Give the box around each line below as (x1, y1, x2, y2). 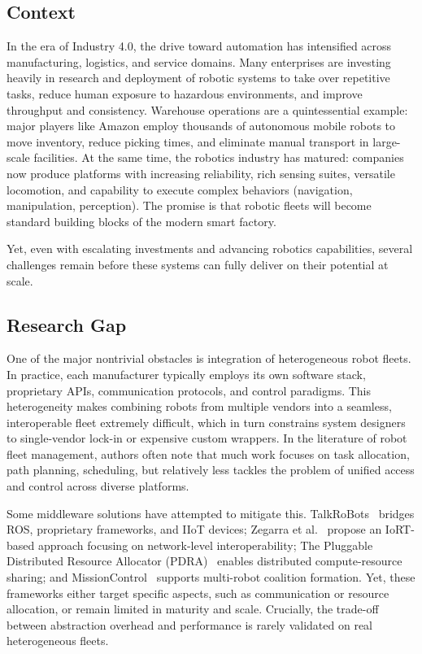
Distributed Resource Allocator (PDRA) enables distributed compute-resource (7, 552, 402, 569)
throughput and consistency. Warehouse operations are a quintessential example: (7, 101, 408, 118)
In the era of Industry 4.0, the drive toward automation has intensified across (7, 37, 392, 54)
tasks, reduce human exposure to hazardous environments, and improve (7, 85, 363, 102)
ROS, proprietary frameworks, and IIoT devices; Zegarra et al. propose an (7, 521, 382, 538)
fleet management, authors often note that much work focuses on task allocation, (7, 445, 410, 462)
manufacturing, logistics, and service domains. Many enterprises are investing (7, 53, 391, 70)
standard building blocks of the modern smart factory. (7, 212, 276, 229)
